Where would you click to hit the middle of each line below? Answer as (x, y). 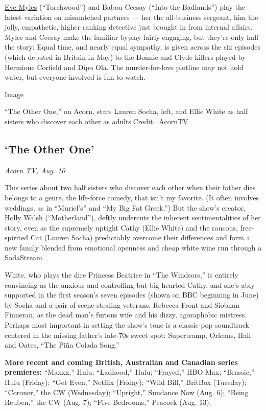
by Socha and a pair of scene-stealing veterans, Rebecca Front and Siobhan (122, 304)
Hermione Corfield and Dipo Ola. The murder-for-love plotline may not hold (124, 67)
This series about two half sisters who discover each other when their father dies (130, 187)
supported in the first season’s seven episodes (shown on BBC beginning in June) (132, 295)
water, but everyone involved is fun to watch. (75, 77)
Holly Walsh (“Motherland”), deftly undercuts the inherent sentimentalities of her (133, 218)
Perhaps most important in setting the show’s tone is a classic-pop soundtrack (127, 325)
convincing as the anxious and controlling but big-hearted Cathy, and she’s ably (130, 284)
